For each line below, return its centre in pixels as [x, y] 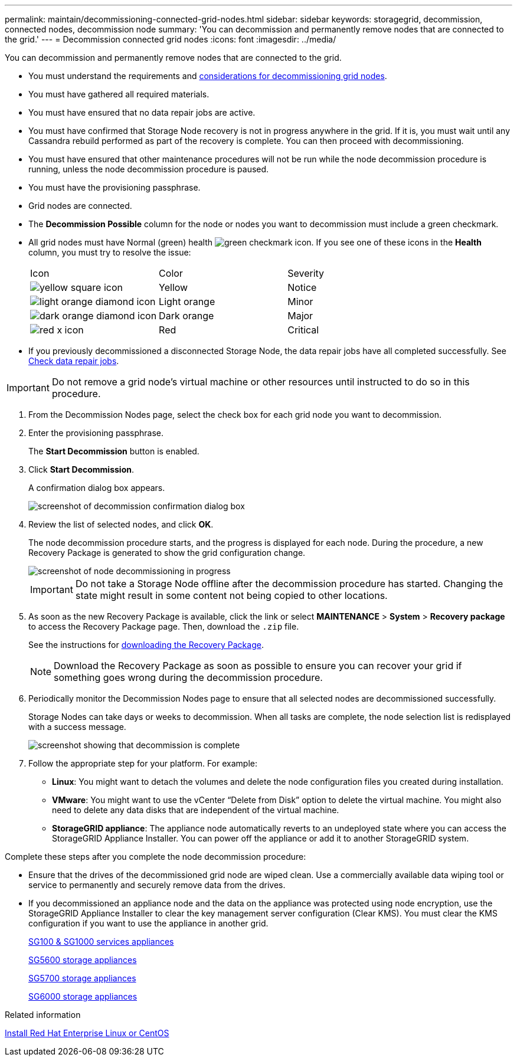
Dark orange [186, 316]
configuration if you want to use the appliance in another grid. [148, 923]
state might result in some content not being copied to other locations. [231, 595]
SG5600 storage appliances [83, 960]
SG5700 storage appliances [82, 978]
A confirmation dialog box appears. [97, 488]
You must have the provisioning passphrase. [114, 187]
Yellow [174, 287]
